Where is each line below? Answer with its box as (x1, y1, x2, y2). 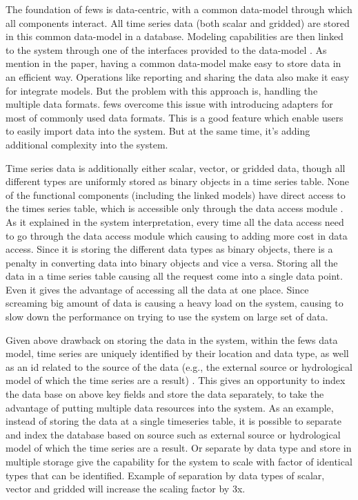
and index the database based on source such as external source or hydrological (6, 427, 341, 441)
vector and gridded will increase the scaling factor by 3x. (6, 481, 246, 496)
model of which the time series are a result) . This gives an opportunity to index (6, 373, 346, 387)
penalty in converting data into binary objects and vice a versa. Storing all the (6, 255, 338, 269)
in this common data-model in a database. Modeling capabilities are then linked (6, 29, 344, 44)
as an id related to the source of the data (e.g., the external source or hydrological (6, 359, 352, 374)
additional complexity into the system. (6, 137, 168, 151)
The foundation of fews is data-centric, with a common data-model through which (6, 2, 352, 16)
